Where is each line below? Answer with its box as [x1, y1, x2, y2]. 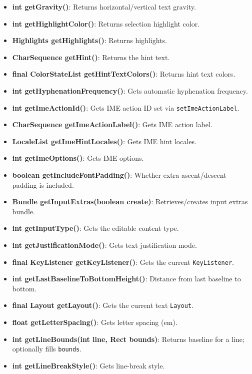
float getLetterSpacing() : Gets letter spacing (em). [12, 317, 177, 327]
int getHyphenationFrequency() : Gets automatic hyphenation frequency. [12, 85, 248, 96]
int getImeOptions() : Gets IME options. [12, 153, 144, 163]
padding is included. [12, 179, 74, 190]
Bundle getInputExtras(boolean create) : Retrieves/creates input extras [12, 196, 248, 207]
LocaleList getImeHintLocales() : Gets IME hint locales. [12, 136, 196, 146]
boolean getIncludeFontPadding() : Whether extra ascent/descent [12, 170, 226, 180]
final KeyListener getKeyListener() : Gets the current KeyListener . [12, 256, 234, 267]
